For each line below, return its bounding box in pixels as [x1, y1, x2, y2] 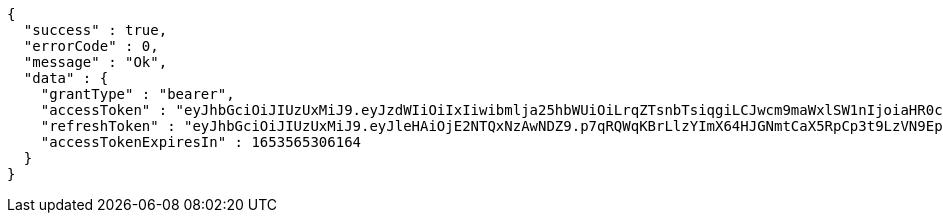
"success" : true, [23, 22, 168, 38]
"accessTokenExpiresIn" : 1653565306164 [40, 134, 362, 150]
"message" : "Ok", [23, 54, 168, 70]
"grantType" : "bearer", [40, 86, 235, 102]
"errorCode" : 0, [23, 38, 159, 54]
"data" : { [23, 70, 109, 86]
